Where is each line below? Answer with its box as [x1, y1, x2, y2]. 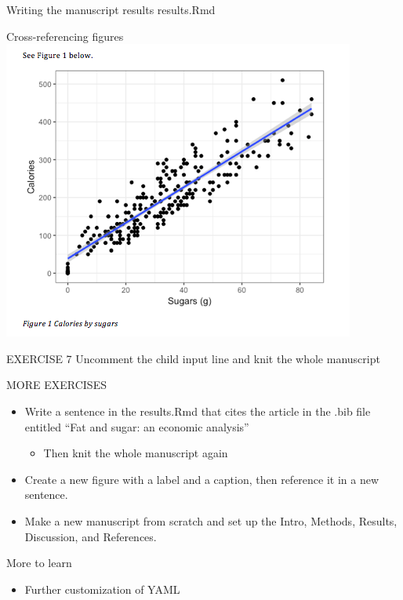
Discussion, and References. [24, 528, 157, 544]
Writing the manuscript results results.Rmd [6, 2, 216, 17]
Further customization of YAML [24, 580, 180, 597]
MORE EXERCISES [6, 376, 107, 393]
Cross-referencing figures [6, 27, 124, 44]
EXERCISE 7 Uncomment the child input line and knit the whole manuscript [6, 350, 380, 366]
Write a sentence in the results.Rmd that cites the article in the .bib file [24, 402, 371, 419]
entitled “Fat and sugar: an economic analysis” [24, 418, 249, 435]
